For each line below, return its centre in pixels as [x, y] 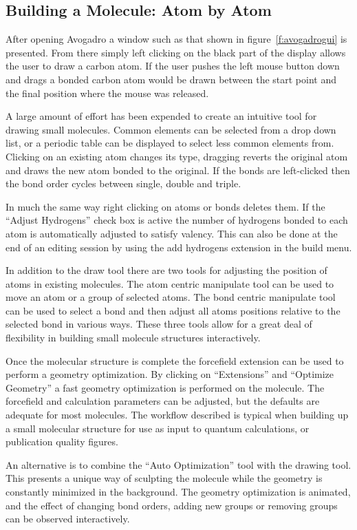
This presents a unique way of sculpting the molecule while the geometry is [164, 478]
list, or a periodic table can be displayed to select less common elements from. [170, 143]
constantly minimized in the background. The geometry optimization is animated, [178, 492]
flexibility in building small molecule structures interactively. [133, 338]
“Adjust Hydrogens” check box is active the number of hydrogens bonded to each [177, 220]
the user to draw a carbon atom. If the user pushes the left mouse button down [173, 66]
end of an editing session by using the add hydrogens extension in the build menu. [179, 247]
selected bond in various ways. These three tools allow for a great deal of [159, 324]
